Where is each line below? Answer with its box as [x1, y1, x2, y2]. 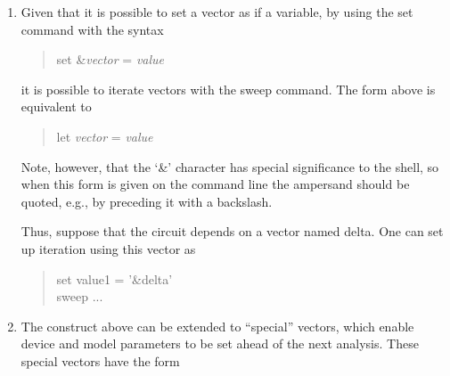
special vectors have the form [20, 351, 180, 370]
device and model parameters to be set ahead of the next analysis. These [20, 334, 419, 353]
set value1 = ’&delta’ [56, 269, 173, 288]
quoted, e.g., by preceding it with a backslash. [20, 192, 273, 210]
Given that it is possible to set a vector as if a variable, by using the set [20, 3, 413, 20]
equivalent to [20, 97, 92, 116]
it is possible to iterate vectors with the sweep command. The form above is [20, 79, 436, 98]
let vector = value [56, 127, 153, 145]
